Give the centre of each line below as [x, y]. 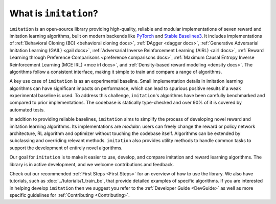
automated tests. [27, 109]
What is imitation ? [54, 13]
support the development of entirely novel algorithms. [66, 148]
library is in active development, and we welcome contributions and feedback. [92, 164]
